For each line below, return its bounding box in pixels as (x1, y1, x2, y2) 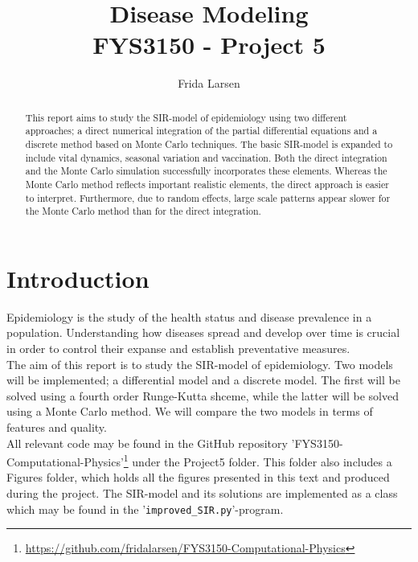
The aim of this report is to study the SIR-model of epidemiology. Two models (6, 355, 393, 372)
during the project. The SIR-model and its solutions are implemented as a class (6, 485, 398, 502)
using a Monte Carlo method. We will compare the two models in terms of (6, 403, 373, 420)
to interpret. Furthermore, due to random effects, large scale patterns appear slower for (25, 191, 391, 204)
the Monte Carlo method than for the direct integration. (25, 204, 261, 218)
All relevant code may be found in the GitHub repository (6, 434, 288, 451)
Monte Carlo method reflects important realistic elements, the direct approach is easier (25, 177, 389, 191)
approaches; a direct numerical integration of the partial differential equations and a (25, 124, 378, 137)
